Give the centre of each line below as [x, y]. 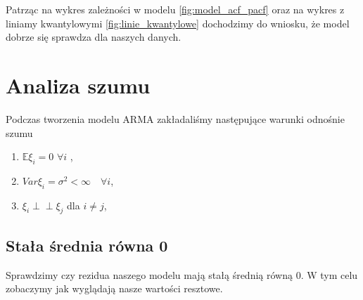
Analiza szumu [78, 85]
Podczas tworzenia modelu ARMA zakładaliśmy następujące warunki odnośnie [175, 118]
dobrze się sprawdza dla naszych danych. [94, 37]
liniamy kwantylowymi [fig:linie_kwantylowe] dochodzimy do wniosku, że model [178, 23]
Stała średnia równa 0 [87, 245]
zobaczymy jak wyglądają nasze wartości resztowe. [114, 288]
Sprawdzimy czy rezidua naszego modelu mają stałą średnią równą [149, 274]
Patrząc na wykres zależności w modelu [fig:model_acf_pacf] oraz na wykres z [175, 9]
